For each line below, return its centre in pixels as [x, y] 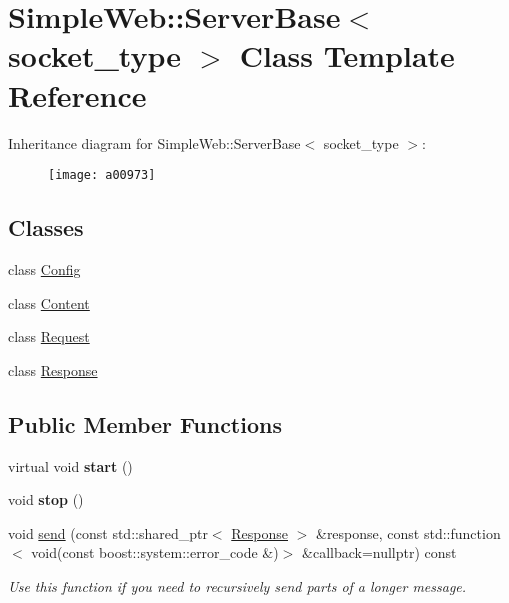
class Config [44, 268]
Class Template [347, 55]
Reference [77, 94]
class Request [49, 336]
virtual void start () [70, 465]
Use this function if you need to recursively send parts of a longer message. [237, 585]
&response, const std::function [408, 532]
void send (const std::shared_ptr [108, 532]
